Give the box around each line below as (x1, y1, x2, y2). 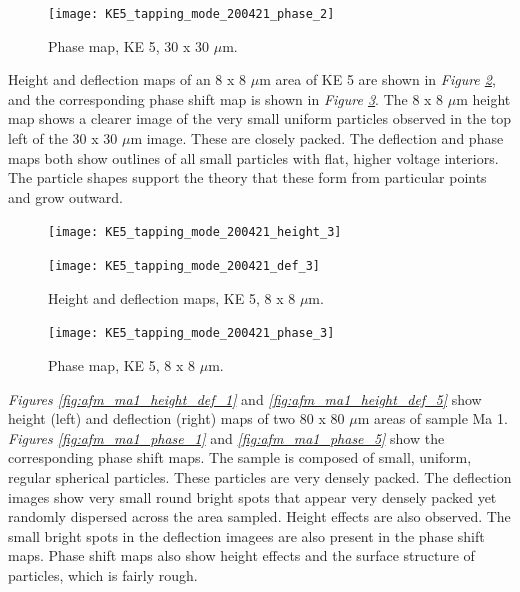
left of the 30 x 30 (8, 128, 118, 149)
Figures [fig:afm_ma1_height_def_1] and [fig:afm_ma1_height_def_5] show (8, 388, 482, 409)
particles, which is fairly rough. (8, 564, 198, 585)
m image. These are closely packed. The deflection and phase (130, 128, 504, 149)
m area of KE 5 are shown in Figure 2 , (259, 69, 496, 90)
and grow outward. (8, 186, 123, 207)
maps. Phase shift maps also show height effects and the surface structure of (8, 545, 475, 566)
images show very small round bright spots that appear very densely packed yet (8, 486, 497, 507)
